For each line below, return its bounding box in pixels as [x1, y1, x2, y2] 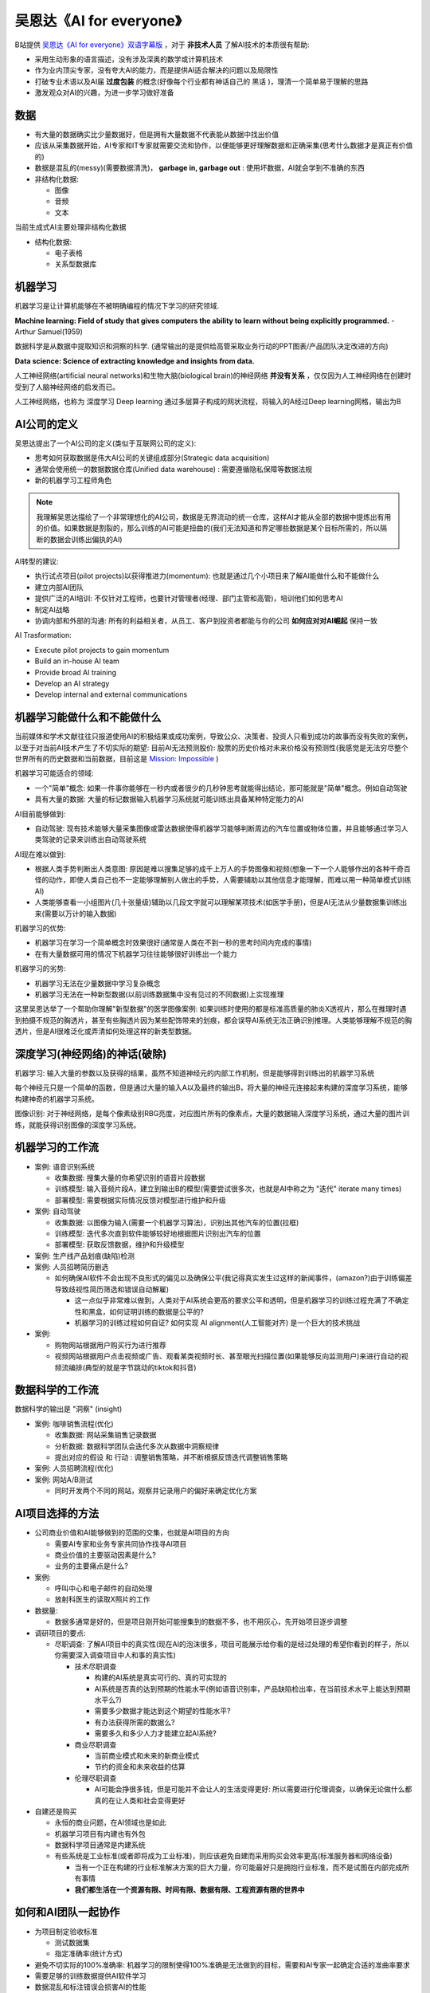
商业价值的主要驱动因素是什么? [54, 1550, 157, 1559]
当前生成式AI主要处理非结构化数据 [14, 222, 127, 232]
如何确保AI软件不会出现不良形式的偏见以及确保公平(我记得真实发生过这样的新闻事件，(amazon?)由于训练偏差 [54, 1273, 413, 1283]
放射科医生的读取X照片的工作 [54, 1594, 150, 1604]
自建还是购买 [34, 1806, 77, 1816]
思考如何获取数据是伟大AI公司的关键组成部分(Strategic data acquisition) [34, 453, 270, 462]
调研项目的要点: [34, 1628, 87, 1637]
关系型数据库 [54, 259, 97, 269]
